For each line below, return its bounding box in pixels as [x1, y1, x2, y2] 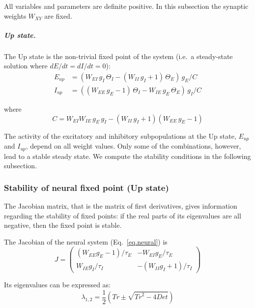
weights [4, 10, 27, 21]
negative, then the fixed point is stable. [4, 220, 122, 230]
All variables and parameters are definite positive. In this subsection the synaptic [4, 1, 249, 11]
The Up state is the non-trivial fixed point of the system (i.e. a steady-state [4, 51, 233, 61]
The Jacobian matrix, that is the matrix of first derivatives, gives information [4, 200, 237, 211]
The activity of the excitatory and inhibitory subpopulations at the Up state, [4, 130, 236, 141]
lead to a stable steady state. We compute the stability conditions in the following [4, 151, 251, 161]
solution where [4, 61, 48, 71]
